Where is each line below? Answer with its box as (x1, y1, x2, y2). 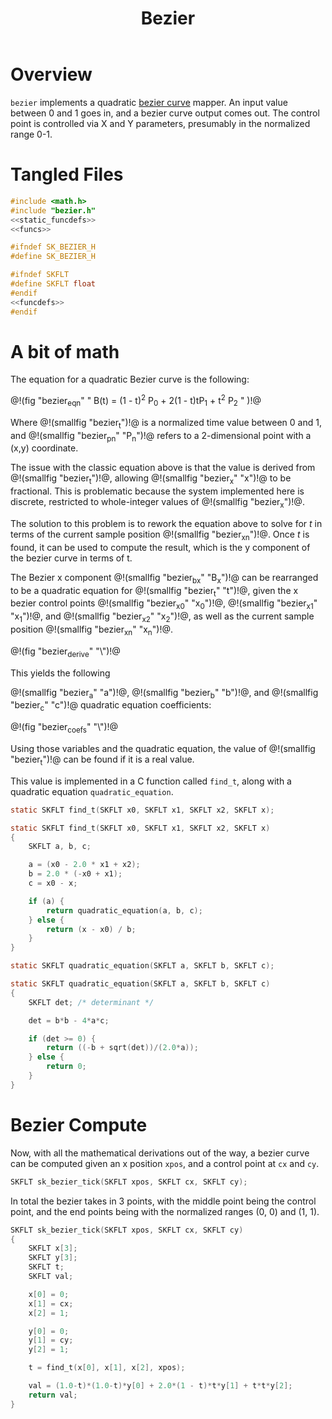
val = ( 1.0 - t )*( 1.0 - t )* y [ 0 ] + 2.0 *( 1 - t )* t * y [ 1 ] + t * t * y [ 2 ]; (28, 1381, 293, 1391)
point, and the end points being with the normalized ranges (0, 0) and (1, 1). (10, 1205, 320, 1217)
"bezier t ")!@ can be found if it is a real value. (10, 753, 195, 767)
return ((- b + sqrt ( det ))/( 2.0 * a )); (46, 1043, 199, 1053)
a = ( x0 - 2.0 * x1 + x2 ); (28, 860, 141, 870)
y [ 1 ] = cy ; (28, 1335, 74, 1346)
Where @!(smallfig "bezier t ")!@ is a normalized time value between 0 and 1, (10, 416, 322, 431)
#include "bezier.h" (10, 205, 97, 216)
